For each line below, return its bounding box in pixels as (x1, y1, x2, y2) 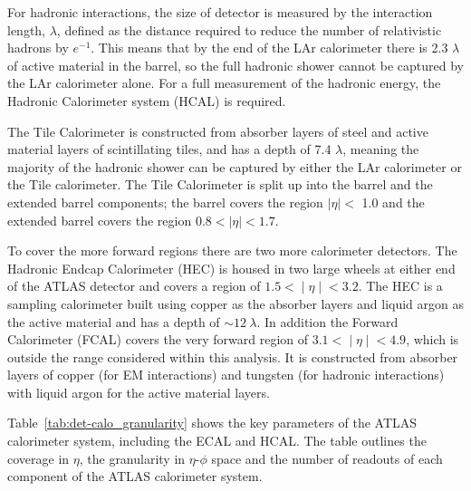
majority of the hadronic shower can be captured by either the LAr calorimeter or (7, 157, 462, 176)
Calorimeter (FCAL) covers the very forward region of (7, 330, 309, 349)
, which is (406, 330, 459, 349)
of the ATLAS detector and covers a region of (7, 276, 261, 295)
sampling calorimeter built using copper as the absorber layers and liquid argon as (7, 294, 464, 313)
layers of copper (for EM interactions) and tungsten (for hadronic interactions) (7, 365, 445, 384)
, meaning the (342, 140, 419, 159)
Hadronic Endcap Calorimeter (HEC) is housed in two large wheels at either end (7, 258, 456, 277)
